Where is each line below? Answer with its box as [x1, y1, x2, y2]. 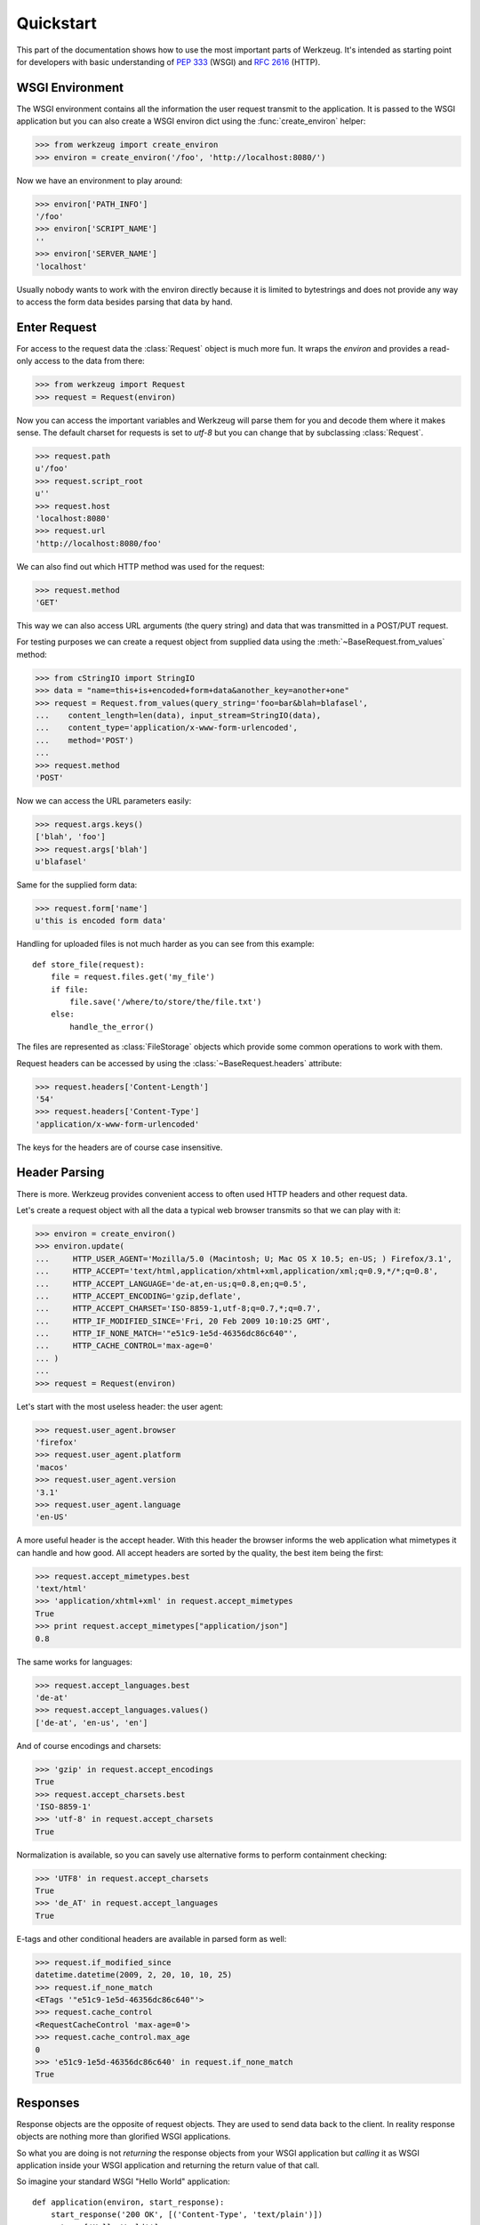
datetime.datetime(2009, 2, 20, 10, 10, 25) [35, 1970, 233, 1980]
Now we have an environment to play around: [16, 174, 183, 186]
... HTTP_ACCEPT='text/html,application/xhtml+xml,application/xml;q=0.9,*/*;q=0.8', [35, 1266, 439, 1276]
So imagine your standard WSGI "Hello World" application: [16, 2176, 230, 2187]
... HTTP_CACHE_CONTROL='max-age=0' [35, 1340, 213, 1351]
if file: [50, 984, 89, 994]
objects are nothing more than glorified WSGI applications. [16, 2132, 231, 2142]
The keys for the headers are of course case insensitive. [16, 1142, 223, 1153]
